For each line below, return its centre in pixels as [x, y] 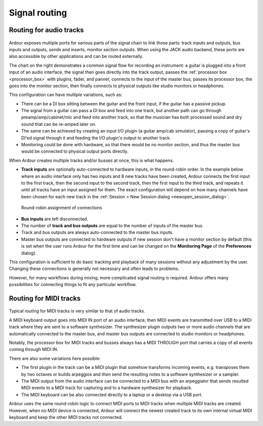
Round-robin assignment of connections [62, 208]
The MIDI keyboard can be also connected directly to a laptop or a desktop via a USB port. [112, 394]
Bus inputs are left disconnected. [55, 219]
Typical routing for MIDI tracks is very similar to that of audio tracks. [77, 311]
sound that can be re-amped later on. [59, 124]
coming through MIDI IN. [34, 349]
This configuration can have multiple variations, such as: [66, 95]
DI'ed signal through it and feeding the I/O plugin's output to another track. [96, 138]
